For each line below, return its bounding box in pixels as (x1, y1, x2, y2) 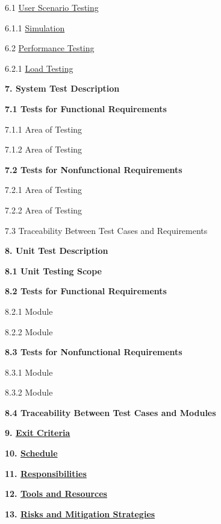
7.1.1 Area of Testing (5, 122, 82, 135)
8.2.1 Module (5, 305, 53, 317)
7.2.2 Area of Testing (5, 203, 82, 216)
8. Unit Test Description (5, 244, 108, 257)
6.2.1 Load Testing (5, 62, 73, 74)
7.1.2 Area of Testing (5, 143, 82, 156)
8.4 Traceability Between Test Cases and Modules (5, 406, 216, 418)
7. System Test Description (5, 82, 120, 95)
